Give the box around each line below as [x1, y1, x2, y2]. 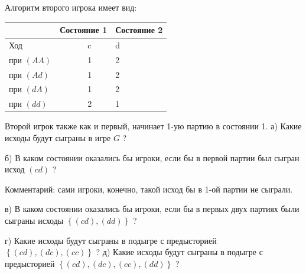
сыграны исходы [5, 214, 64, 226]
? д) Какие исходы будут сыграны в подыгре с [96, 246, 263, 258]
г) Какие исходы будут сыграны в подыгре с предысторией [5, 234, 217, 246]
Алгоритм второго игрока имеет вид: [5, 1, 137, 13]
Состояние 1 [60, 24, 108, 36]
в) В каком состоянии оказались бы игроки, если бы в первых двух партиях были [5, 203, 300, 215]
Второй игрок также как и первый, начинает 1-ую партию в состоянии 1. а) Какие [5, 120, 302, 132]
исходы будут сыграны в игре [5, 132, 111, 143]
